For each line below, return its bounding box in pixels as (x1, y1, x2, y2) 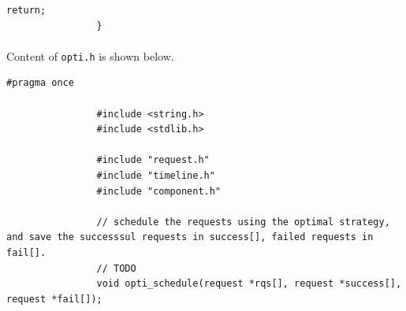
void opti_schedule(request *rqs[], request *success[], (96, 278, 402, 290)
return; (6, 5, 47, 16)
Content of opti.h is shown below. (6, 47, 174, 64)
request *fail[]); (6, 293, 102, 305)
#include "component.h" (96, 185, 222, 197)
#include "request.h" (96, 154, 210, 166)
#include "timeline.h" (96, 170, 215, 181)
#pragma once (6, 77, 74, 89)
